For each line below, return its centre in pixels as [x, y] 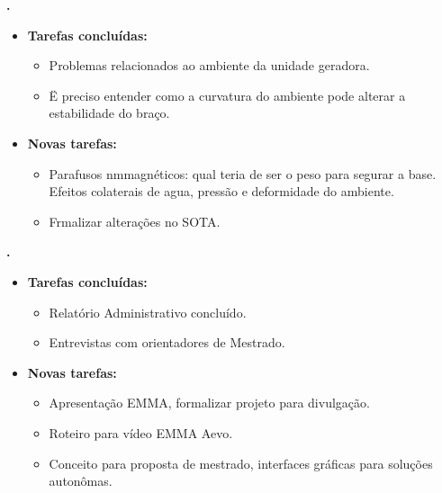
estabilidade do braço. [109, 113]
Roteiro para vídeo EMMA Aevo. [141, 432]
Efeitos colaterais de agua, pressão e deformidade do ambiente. [221, 191]
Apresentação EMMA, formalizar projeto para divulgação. [209, 403]
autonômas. [81, 481]
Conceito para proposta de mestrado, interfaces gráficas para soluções [241, 463]
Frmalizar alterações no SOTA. [135, 221]
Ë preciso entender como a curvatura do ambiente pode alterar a [227, 95]
